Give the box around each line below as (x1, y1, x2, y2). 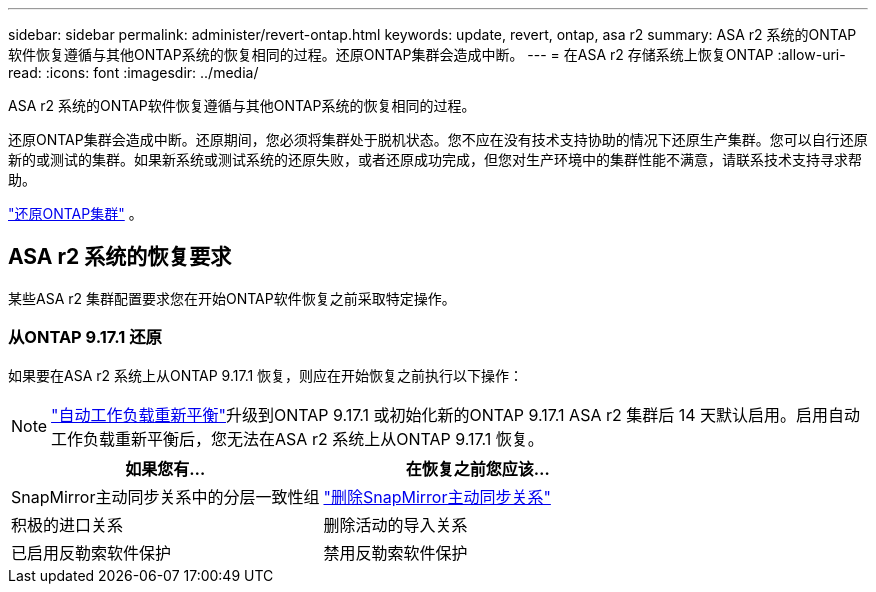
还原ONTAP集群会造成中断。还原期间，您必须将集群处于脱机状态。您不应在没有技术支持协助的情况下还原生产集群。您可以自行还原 (8, 131, 868, 148)
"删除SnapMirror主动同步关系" (323, 486, 551, 507)
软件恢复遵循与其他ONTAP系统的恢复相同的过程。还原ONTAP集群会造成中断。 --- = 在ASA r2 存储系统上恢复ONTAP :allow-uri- (8, 46, 846, 63)
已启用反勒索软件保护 (11, 542, 172, 563)
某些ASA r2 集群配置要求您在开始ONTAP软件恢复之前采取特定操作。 (8, 289, 456, 307)
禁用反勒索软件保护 (323, 542, 468, 563)
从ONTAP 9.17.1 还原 (8, 327, 162, 348)
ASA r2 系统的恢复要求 (8, 244, 232, 270)
